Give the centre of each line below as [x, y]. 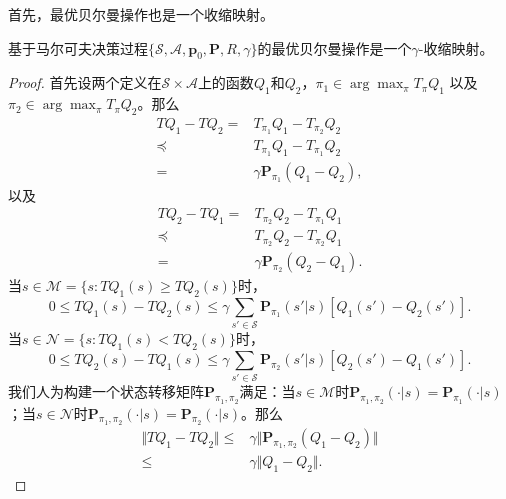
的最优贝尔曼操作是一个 [334, 47]
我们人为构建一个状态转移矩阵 [106, 391]
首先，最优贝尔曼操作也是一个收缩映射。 [141, 14]
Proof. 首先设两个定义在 [85, 82]
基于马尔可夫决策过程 [78, 47]
